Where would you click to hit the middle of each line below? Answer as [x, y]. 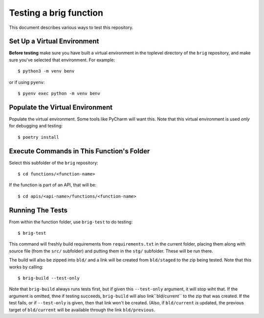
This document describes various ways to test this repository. [71, 27]
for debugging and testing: [36, 126]
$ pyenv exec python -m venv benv [59, 94]
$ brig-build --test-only [49, 278]
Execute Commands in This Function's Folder [79, 151]
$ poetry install [38, 137]
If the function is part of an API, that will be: [53, 185]
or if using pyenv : [27, 82]
